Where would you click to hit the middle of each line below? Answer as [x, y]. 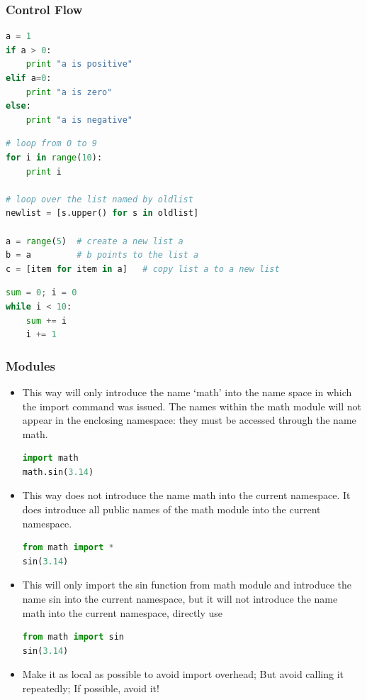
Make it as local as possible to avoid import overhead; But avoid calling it [183, 674]
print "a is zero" [69, 92]
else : [18, 106]
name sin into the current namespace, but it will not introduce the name [180, 599]
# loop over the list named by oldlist [100, 199]
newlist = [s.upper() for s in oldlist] [102, 213]
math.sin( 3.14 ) [58, 472]
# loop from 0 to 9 [51, 144]
